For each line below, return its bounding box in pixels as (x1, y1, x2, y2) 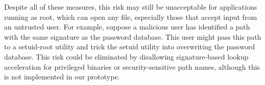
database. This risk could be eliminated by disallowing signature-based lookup (4, 51, 249, 62)
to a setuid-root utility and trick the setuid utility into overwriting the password (4, 41, 255, 52)
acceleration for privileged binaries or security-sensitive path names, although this (4, 61, 260, 72)
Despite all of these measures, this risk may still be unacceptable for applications (4, 2, 257, 12)
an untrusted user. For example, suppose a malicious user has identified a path (4, 21, 250, 32)
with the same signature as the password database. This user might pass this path (4, 31, 261, 42)
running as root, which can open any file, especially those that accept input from (4, 11, 257, 22)
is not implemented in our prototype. (4, 71, 120, 82)
